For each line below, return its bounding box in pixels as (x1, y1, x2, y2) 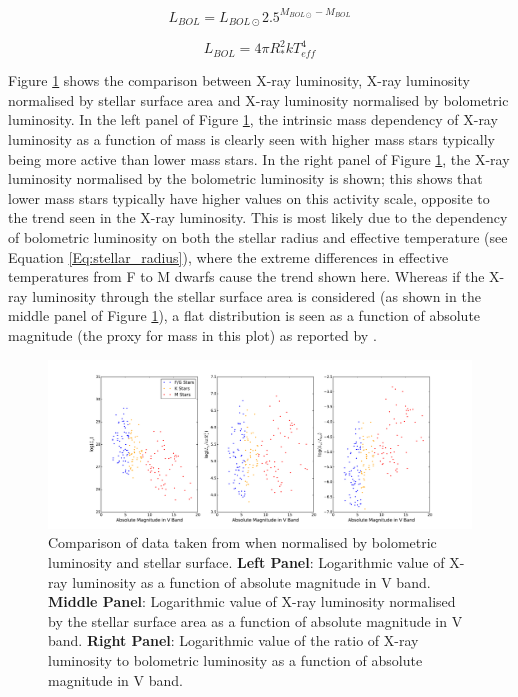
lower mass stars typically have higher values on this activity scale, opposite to (8, 187, 490, 208)
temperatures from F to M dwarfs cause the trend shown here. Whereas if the (8, 266, 485, 287)
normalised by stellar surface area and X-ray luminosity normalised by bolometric (8, 89, 509, 110)
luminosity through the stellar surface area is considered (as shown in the (32, 285, 481, 306)
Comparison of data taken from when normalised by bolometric (48, 532, 437, 553)
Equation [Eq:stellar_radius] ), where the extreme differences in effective (8, 246, 449, 267)
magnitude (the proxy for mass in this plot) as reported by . (8, 324, 377, 345)
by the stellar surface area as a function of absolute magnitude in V (48, 610, 463, 631)
